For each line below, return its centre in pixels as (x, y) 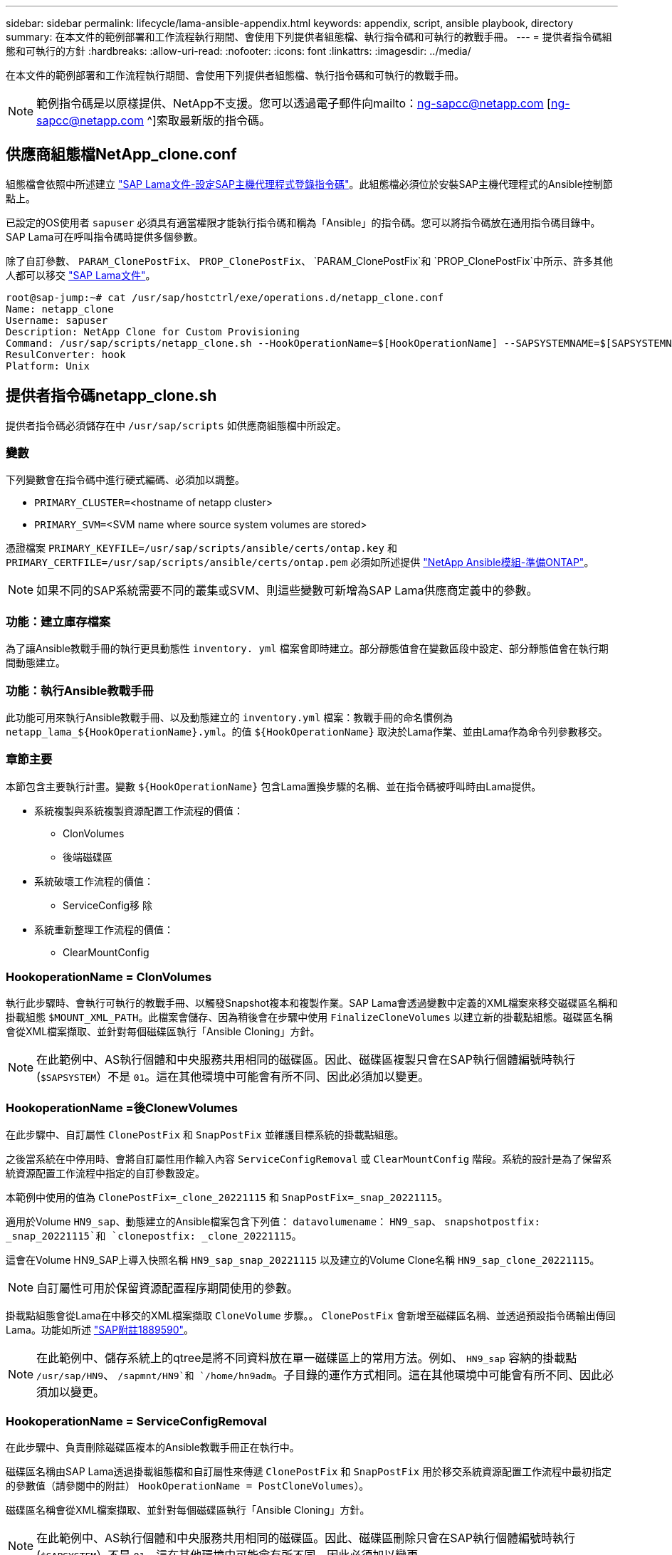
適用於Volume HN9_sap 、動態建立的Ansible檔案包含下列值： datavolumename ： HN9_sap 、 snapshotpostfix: (273, 1222)
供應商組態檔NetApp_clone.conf (121, 155)
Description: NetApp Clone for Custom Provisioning (153, 331)
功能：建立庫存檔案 (58, 621)
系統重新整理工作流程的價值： (104, 929)
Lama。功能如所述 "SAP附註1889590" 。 (100, 1330)
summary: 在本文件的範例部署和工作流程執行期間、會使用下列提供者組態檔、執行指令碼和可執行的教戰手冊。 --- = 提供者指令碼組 (309, 37)
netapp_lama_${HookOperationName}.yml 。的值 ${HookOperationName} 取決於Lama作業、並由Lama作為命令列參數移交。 (307, 731)
